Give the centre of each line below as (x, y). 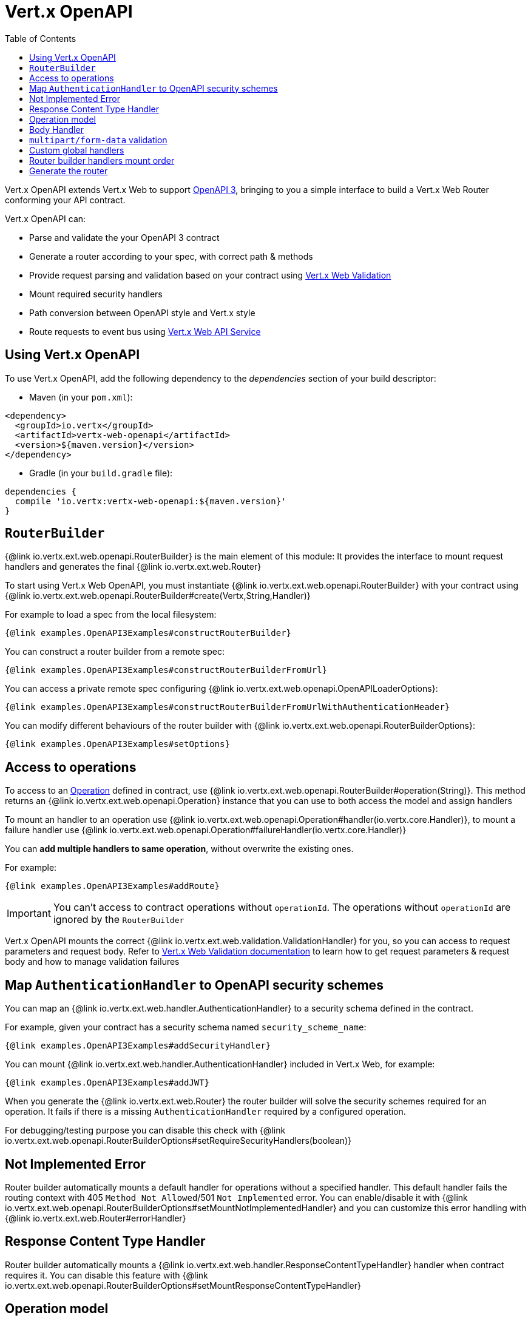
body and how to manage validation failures (92, 962)
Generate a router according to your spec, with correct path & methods (171, 256)
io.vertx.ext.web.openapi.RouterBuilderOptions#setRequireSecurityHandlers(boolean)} (178, 1141)
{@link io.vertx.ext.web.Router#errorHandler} (96, 1218)
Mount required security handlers (96, 294)
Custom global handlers (77, 150)
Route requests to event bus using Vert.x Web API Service (145, 331)
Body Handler (56, 129)
